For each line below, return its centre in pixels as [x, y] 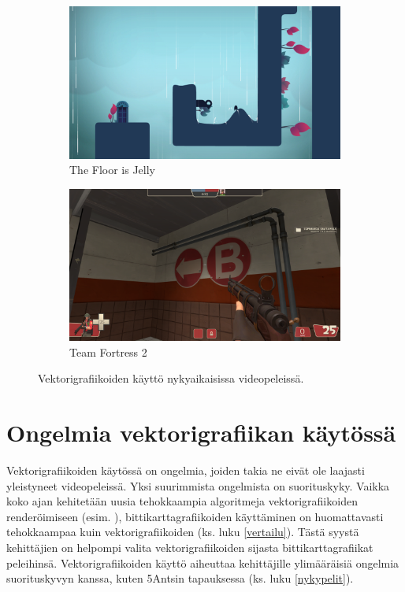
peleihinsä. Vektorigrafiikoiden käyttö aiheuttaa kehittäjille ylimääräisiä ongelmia [203, 562]
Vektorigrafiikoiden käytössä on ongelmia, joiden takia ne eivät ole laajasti [186, 470]
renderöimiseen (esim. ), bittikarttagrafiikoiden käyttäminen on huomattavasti [195, 516]
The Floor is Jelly [113, 170]
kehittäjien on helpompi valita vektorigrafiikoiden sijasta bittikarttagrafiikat [190, 548]
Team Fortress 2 [108, 351]
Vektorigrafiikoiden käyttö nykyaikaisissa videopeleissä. [171, 378]
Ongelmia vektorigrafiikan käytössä [201, 433]
